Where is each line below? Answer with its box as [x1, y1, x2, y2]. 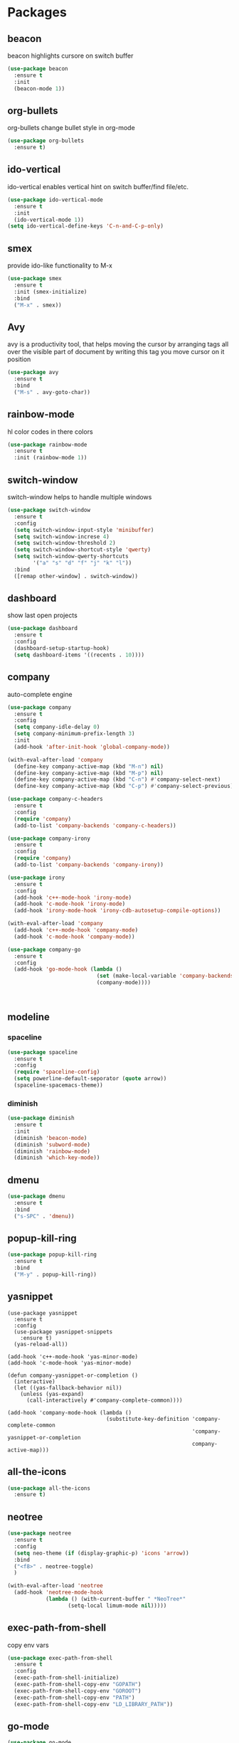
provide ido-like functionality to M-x [7, 261, 112, 270]
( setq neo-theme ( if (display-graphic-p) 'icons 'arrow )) [14, 1550, 190, 1557]
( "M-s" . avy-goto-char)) [14, 388, 91, 395]
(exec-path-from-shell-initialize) [14, 1674, 119, 1682]
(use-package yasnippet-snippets [14, 1328, 113, 1336]
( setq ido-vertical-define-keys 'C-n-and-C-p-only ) [7, 223, 164, 230]
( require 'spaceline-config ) [14, 1068, 100, 1076]
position [7, 355, 31, 363]
